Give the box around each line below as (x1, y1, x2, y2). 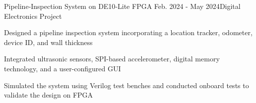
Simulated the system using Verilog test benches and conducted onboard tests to (4, 80, 249, 90)
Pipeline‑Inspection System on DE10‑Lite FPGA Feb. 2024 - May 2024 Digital (4, 1, 241, 11)
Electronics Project (4, 10, 62, 21)
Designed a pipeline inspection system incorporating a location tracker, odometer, (4, 27, 253, 38)
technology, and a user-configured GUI (4, 63, 121, 73)
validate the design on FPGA (4, 90, 93, 100)
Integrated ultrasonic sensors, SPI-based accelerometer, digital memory (4, 53, 220, 64)
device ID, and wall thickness (4, 37, 93, 47)
